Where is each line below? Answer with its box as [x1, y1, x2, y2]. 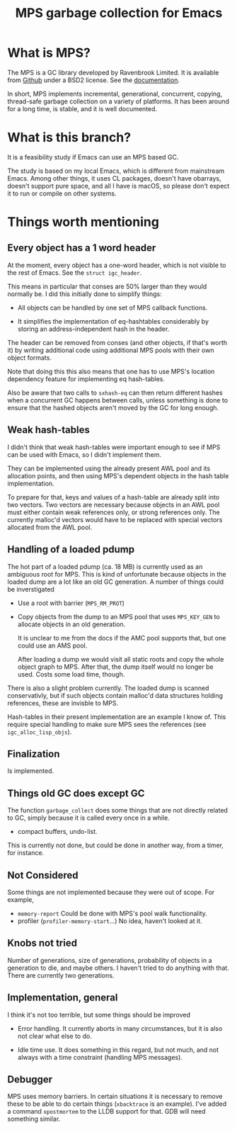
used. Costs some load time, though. [17, 669, 125, 678]
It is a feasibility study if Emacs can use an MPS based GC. [7, 152, 179, 161]
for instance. [7, 849, 45, 857]
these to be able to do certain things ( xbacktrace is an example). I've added [7, 1100, 227, 1108]
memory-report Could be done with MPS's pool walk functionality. [17, 909, 207, 917]
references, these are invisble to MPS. [7, 699, 119, 707]
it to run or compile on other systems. [7, 189, 117, 198]
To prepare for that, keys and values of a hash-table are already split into [7, 492, 220, 501]
